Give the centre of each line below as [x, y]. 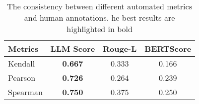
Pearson [22, 78]
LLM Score [73, 49]
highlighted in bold [99, 29]
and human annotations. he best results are [99, 17]
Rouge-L [120, 49]
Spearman [25, 92]
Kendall [22, 63]
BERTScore [168, 49]
